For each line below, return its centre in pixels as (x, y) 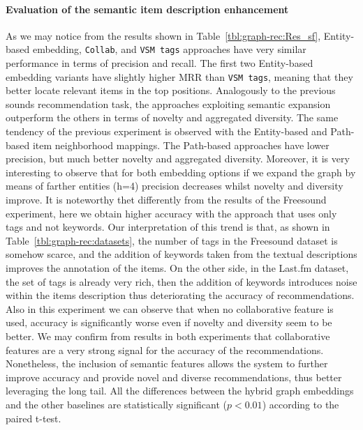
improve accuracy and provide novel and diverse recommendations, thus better (174, 377)
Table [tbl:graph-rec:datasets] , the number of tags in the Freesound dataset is (172, 240)
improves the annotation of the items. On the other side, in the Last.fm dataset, (177, 268)
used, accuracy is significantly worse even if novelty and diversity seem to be (169, 322)
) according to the (301, 404)
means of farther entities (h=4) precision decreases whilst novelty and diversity (175, 186)
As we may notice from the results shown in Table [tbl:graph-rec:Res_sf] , (163, 35)
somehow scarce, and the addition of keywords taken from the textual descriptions (181, 254)
